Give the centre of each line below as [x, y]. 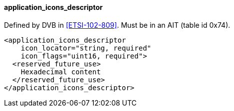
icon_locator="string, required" [86, 48]
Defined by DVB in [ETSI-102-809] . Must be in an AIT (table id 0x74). [117, 25]
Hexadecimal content [61, 72]
